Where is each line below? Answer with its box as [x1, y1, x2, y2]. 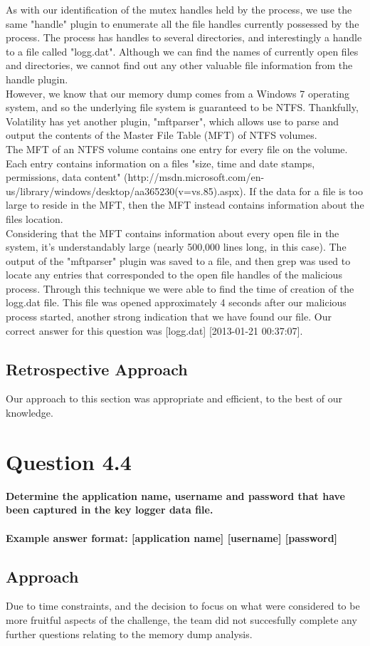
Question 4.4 [6, 447, 132, 476]
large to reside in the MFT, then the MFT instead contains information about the [6, 197, 364, 212]
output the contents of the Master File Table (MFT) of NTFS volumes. [6, 127, 317, 142]
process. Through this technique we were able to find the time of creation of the [6, 281, 354, 296]
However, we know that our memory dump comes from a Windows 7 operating [6, 85, 349, 100]
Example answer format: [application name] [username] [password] [6, 530, 338, 545]
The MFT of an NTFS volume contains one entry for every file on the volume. [6, 141, 348, 156]
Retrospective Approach [6, 358, 188, 380]
